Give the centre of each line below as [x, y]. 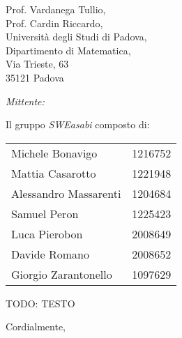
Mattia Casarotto [54, 173]
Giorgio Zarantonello [62, 274]
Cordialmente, [36, 327]
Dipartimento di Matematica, [68, 50]
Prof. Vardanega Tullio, [56, 9]
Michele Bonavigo [54, 153]
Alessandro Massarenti [66, 193]
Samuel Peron [45, 213]
